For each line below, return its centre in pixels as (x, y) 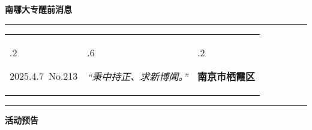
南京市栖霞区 (226, 76)
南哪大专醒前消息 (38, 9)
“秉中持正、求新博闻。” (138, 76)
